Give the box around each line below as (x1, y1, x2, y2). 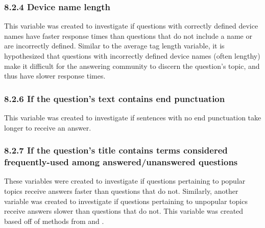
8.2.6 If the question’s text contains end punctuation (4, 92, 225, 105)
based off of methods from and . (4, 215, 104, 226)
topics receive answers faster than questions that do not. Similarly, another (4, 185, 238, 196)
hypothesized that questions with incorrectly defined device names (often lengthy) (4, 50, 260, 61)
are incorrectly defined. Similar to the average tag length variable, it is (4, 40, 225, 51)
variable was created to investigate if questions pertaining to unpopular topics (4, 195, 248, 206)
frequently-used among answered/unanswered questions (4, 156, 238, 168)
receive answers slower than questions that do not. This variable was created (4, 206, 244, 216)
